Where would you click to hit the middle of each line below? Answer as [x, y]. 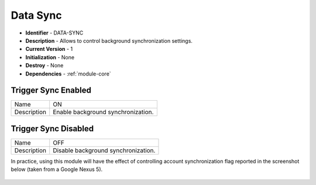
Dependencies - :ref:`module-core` [68, 74]
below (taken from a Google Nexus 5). [57, 169]
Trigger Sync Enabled [51, 90]
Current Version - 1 [49, 49]
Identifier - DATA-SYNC [54, 33]
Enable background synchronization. [103, 112]
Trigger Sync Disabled [52, 129]
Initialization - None [50, 57]
